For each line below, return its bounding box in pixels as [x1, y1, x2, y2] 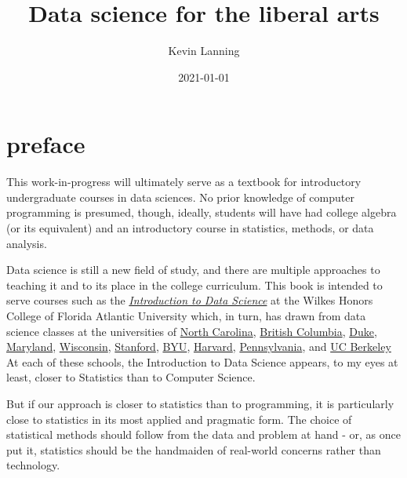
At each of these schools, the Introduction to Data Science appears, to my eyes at [6, 353, 398, 370]
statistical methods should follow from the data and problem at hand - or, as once [6, 426, 401, 443]
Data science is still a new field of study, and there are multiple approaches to [6, 261, 380, 278]
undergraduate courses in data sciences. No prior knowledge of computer [6, 188, 354, 205]
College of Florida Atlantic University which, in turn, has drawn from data [6, 308, 366, 323]
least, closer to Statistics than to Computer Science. [6, 369, 256, 385]
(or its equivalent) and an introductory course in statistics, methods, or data [6, 220, 374, 236]
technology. [6, 457, 60, 473]
